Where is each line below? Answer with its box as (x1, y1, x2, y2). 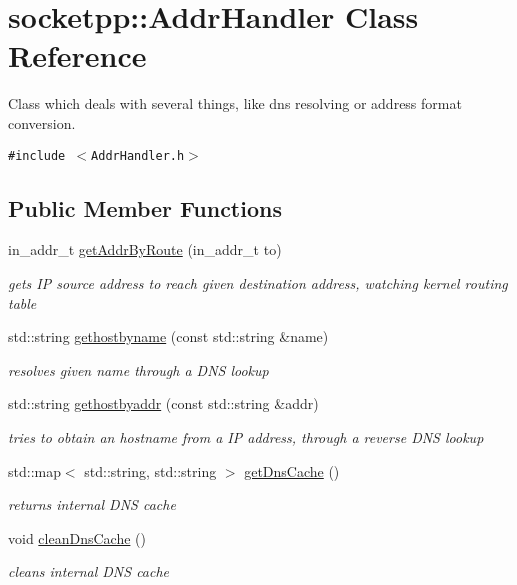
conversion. (8, 112, 76, 133)
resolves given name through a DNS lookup (8, 359, 269, 380)
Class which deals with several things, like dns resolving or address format (8, 93, 462, 114)
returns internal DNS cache (8, 494, 176, 515)
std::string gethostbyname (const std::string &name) (8, 326, 329, 347)
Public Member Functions (8, 192, 282, 223)
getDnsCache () (244, 460, 340, 481)
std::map (8, 460, 61, 481)
